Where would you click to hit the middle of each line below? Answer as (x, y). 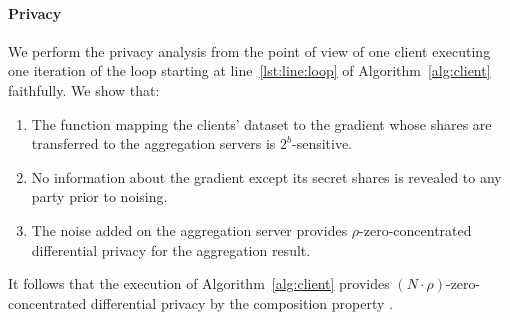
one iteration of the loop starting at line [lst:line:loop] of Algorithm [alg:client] (249, 70)
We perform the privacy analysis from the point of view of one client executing (249, 50)
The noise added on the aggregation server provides (189, 229)
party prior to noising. (99, 196)
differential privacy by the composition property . (241, 302)
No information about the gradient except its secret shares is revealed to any (266, 176)
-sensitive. (322, 143)
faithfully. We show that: (84, 89)
